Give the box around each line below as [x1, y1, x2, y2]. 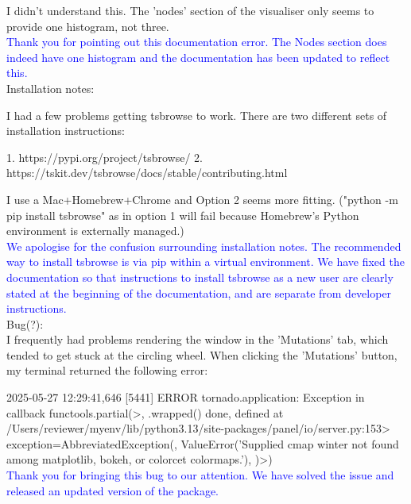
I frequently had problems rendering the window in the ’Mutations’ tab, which [6, 331, 389, 348]
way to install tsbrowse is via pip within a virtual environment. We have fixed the [6, 253, 405, 270]
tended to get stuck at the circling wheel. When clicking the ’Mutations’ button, [6, 346, 397, 363]
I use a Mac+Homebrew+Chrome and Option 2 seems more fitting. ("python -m [6, 190, 398, 207]
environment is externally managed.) [6, 222, 184, 239]
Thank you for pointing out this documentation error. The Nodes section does [6, 33, 387, 50]
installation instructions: [6, 122, 125, 139]
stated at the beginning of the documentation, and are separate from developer [6, 284, 392, 301]
